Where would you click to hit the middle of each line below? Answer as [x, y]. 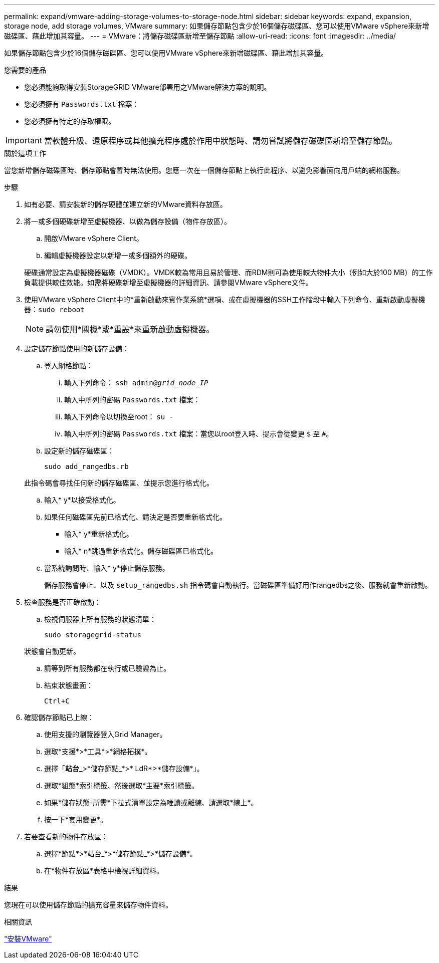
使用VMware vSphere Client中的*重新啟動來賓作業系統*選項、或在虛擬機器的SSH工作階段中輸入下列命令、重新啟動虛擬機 [225, 299]
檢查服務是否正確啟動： [63, 602]
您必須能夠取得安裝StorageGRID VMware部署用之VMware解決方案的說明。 [148, 87]
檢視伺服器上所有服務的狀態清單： [100, 619]
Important [24, 140]
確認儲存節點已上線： [59, 717]
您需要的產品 [25, 70]
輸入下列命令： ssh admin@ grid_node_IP [136, 383]
